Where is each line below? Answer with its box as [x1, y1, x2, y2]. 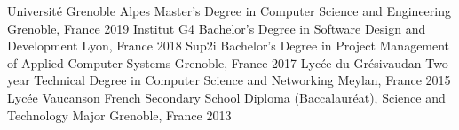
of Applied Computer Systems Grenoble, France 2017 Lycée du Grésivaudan [7, 53, 422, 72]
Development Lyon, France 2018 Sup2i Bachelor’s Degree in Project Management [7, 36, 450, 55]
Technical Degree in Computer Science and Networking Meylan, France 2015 [34, 71, 451, 89]
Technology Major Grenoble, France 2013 [7, 105, 232, 124]
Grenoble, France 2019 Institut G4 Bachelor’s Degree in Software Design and [7, 19, 426, 37]
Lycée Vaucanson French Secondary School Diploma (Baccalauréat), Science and [7, 88, 446, 106]
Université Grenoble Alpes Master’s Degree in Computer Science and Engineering [7, 2, 451, 19]
